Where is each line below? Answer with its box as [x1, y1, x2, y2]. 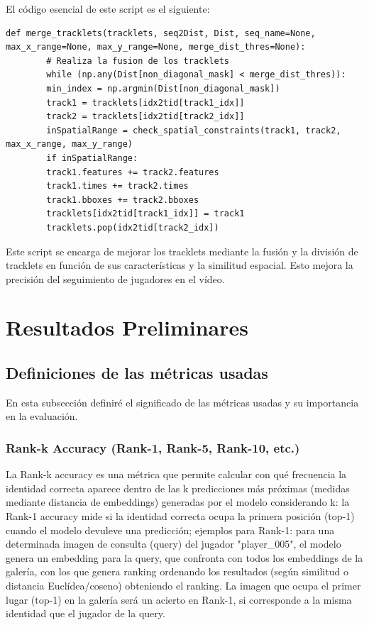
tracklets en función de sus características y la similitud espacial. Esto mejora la [6, 258, 353, 272]
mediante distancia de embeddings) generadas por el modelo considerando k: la [6, 494, 350, 509]
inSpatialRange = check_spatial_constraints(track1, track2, [46, 125, 341, 135]
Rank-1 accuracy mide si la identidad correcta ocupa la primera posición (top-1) [6, 509, 355, 524]
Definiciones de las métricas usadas [6, 362, 268, 384]
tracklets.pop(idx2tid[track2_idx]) [46, 222, 219, 233]
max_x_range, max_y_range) [6, 139, 133, 150]
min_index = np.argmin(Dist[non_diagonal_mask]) [46, 83, 280, 94]
